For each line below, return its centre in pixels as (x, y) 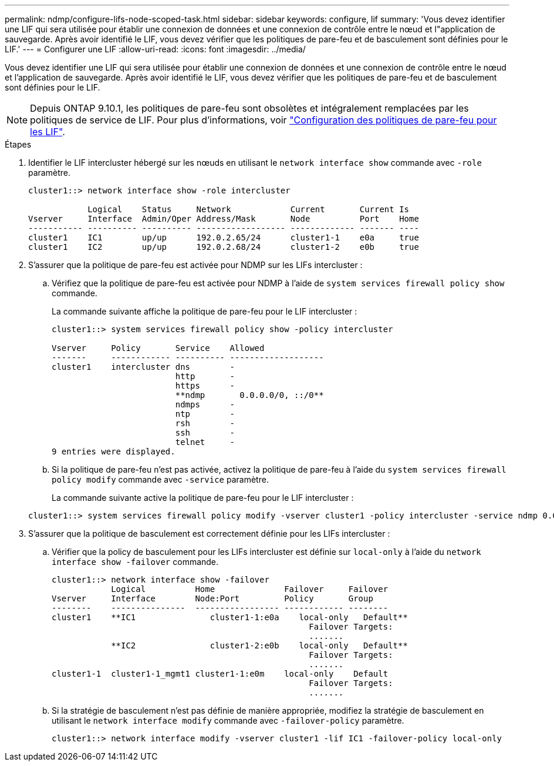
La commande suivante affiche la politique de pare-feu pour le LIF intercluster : (205, 311)
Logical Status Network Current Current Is (249, 209)
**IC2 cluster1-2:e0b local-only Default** (259, 645)
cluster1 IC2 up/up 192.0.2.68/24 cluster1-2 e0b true (224, 247)
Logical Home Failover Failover (250, 589)
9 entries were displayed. (114, 451)
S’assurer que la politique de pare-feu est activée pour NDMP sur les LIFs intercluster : (195, 265)
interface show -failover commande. (135, 562)
